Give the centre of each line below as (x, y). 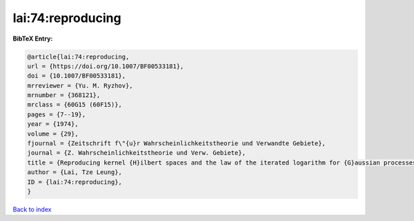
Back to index (32, 209)
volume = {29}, (53, 134)
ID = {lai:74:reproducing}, (75, 182)
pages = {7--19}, (57, 114)
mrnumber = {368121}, (64, 95)
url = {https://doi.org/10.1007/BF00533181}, (106, 66)
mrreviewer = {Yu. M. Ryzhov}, (80, 85)
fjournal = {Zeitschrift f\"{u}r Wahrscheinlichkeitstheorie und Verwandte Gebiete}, (176, 144)
